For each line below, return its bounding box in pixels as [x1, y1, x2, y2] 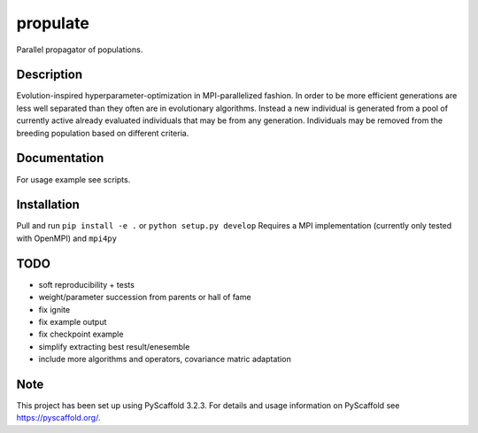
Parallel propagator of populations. [16, 44, 143, 55]
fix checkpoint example [38, 329, 124, 340]
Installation [16, 197, 80, 213]
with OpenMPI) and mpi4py [16, 233, 117, 244]
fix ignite [38, 304, 71, 314]
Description [16, 67, 83, 82]
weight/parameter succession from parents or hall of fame [38, 292, 251, 303]
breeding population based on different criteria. [16, 128, 189, 138]
